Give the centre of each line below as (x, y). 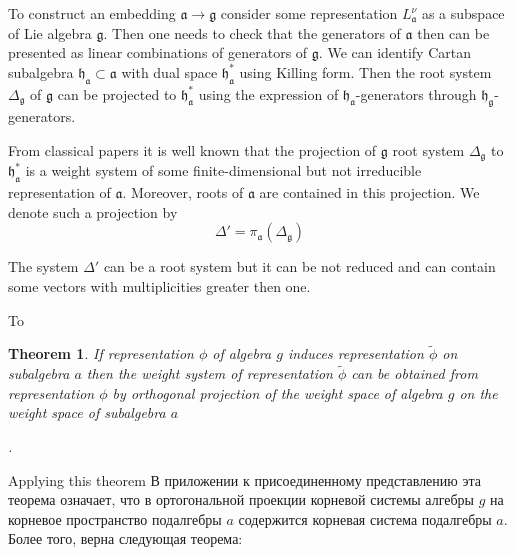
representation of (59, 192)
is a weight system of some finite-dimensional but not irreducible (223, 170)
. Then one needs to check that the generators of (252, 32)
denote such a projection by (93, 211)
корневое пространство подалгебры (115, 518)
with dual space (169, 71)
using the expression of (268, 93)
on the (478, 392)
